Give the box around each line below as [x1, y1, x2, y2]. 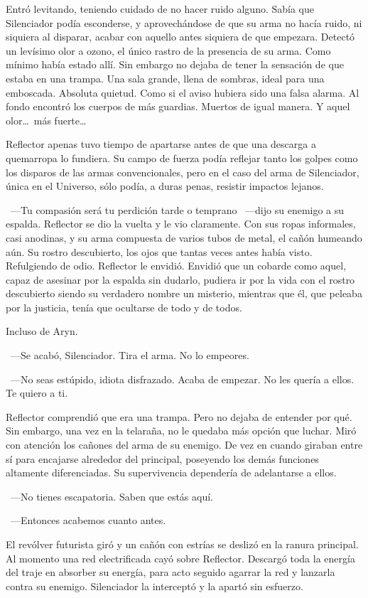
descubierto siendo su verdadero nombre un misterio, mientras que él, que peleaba [6, 286, 362, 301]
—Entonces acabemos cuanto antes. [10, 513, 166, 528]
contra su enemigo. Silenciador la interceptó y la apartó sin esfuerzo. [6, 578, 303, 593]
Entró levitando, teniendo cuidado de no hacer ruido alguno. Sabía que [6, 1, 314, 16]
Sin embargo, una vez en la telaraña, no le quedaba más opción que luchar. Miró [6, 423, 357, 438]
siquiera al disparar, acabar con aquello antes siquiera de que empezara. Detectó [6, 29, 355, 44]
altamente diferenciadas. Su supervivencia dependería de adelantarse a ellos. [6, 465, 337, 480]
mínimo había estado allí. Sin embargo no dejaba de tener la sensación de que [6, 57, 344, 72]
